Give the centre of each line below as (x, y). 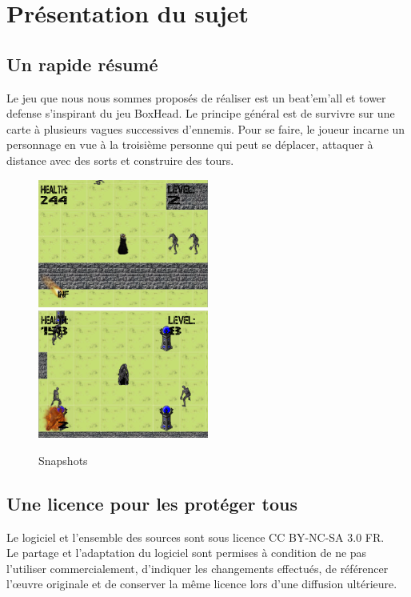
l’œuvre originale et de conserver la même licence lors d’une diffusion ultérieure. (202, 584)
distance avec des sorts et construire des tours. (120, 160)
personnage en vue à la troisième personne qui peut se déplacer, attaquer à (190, 144)
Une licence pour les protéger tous (152, 503)
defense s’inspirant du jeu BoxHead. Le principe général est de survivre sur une (201, 113)
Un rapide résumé (82, 64)
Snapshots (63, 460)
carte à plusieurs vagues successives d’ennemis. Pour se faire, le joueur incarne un (206, 128)
